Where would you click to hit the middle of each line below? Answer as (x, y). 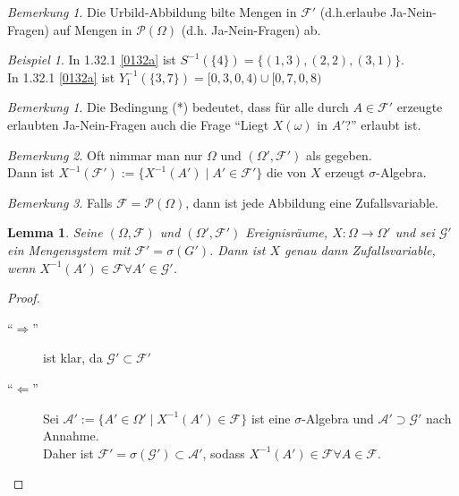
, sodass (224, 453)
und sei (415, 232)
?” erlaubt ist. (383, 124)
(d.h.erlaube (353, 12)
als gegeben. (339, 154)
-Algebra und (338, 418)
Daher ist (68, 453)
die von (286, 172)
